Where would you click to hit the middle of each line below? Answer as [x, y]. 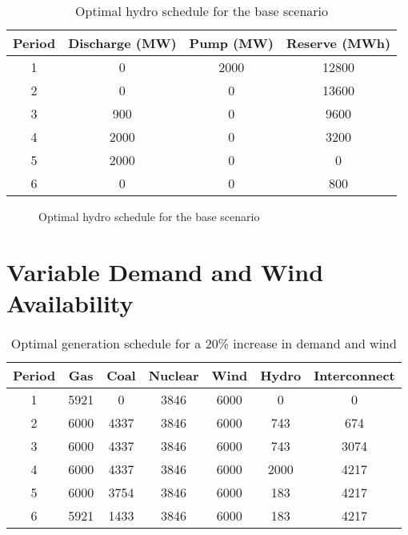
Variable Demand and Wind [165, 271]
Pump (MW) [231, 43]
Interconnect [354, 375]
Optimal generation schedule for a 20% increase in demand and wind [204, 343]
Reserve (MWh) [338, 43]
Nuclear [174, 375]
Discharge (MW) [122, 43]
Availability [70, 302]
